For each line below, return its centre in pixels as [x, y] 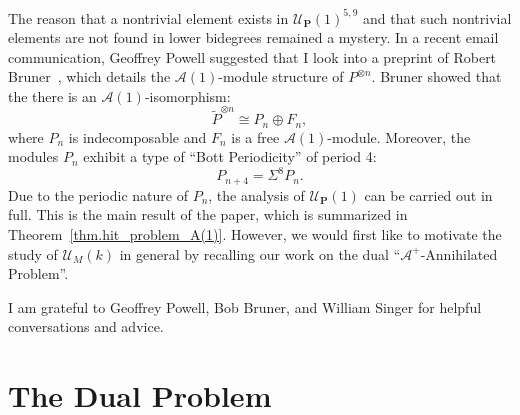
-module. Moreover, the [399, 136]
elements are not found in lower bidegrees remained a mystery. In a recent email [253, 37]
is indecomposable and [137, 136]
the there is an [52, 95]
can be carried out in [428, 194]
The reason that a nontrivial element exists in [148, 17]
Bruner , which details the [89, 76]
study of [33, 253]
